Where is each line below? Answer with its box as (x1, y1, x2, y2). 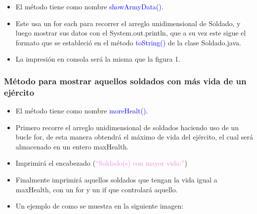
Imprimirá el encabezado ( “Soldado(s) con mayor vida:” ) (15, 158, 187, 168)
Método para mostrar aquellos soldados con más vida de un (4, 74, 247, 87)
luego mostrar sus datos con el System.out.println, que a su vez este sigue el (15, 28, 246, 38)
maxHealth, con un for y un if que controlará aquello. (15, 184, 178, 194)
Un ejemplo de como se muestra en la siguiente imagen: (15, 201, 184, 211)
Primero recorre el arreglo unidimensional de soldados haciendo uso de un (15, 122, 239, 132)
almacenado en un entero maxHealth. (15, 141, 129, 151)
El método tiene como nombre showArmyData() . (15, 1, 164, 11)
